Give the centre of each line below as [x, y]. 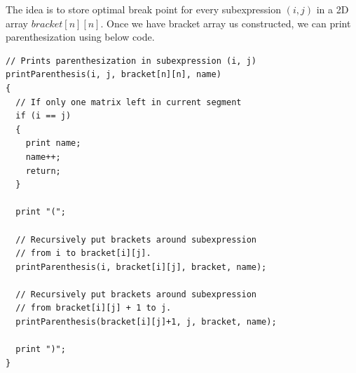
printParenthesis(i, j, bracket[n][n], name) [114, 75]
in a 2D [333, 9]
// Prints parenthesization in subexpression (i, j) [131, 61]
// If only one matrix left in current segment [129, 102]
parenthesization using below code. [80, 37]
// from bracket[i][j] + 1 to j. [94, 308]
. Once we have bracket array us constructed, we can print [226, 23]
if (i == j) [43, 116]
